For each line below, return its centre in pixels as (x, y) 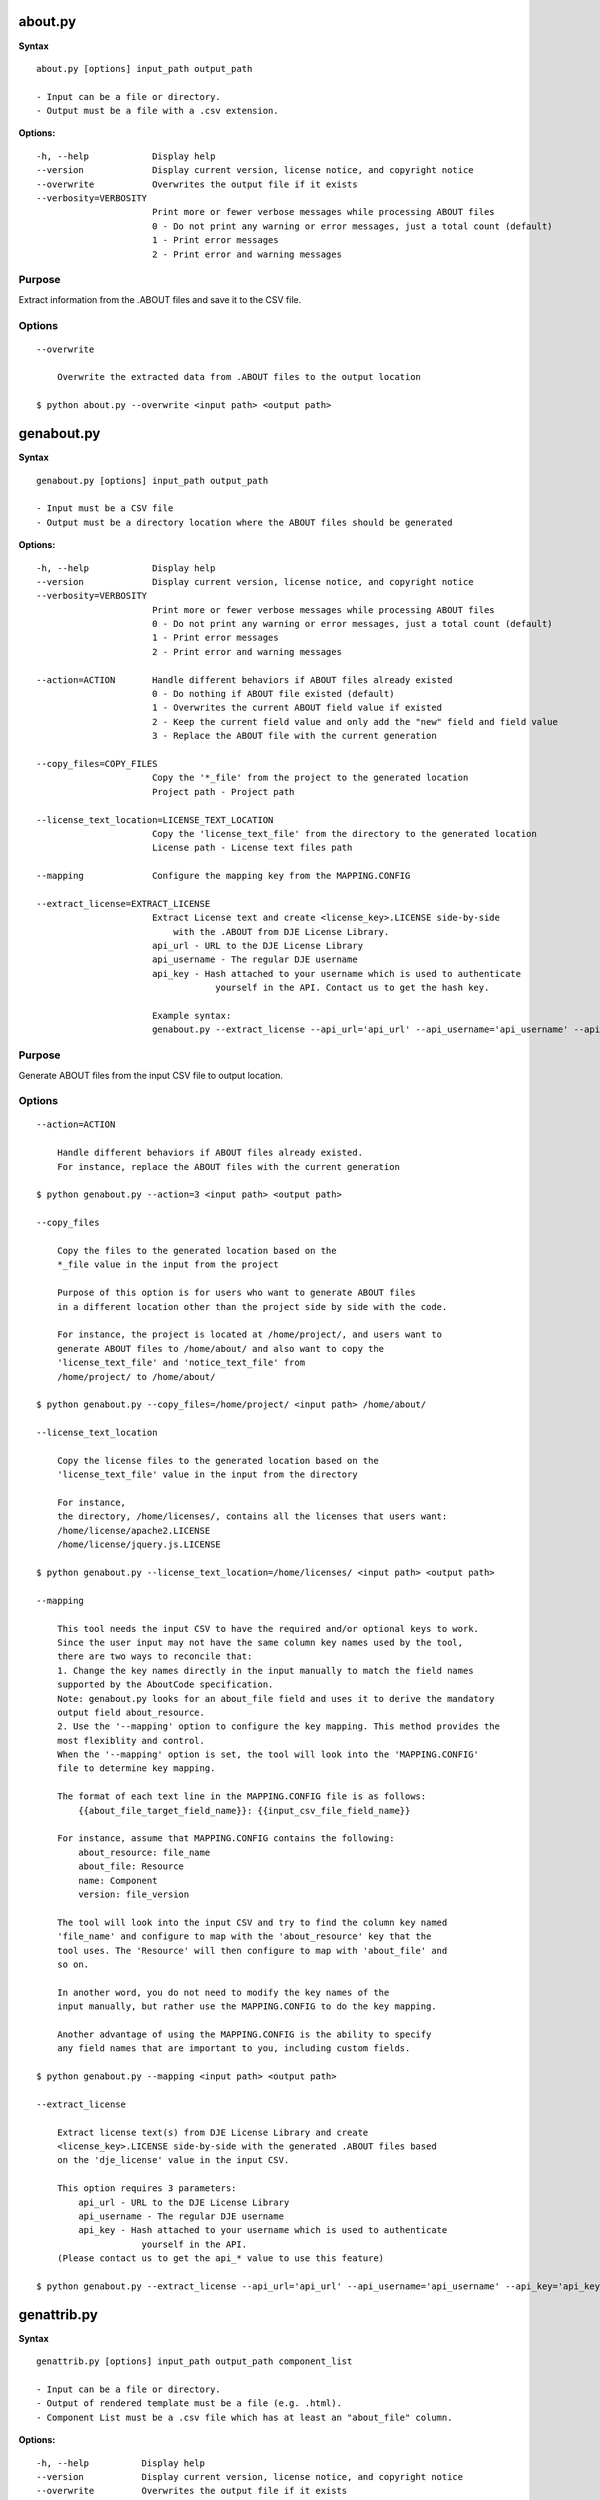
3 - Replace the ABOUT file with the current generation (294, 736)
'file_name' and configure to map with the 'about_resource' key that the (244, 1936)
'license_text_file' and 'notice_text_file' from (180, 1363)
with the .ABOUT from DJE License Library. (281, 931)
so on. (73, 1964)
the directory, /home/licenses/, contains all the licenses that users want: (252, 1516)
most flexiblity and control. (130, 1740)
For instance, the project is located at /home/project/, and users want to (249, 1334)
